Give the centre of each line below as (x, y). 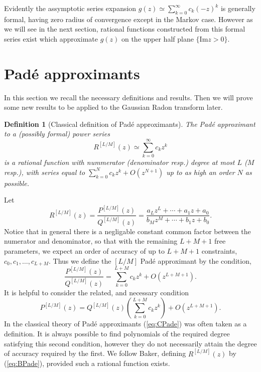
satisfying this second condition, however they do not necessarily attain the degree (130, 343)
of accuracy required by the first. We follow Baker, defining (95, 353)
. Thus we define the (80, 260)
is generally (238, 8)
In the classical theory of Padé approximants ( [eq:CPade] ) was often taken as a (125, 324)
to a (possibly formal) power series (57, 134)
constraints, (219, 250)
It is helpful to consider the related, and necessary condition (96, 292)
